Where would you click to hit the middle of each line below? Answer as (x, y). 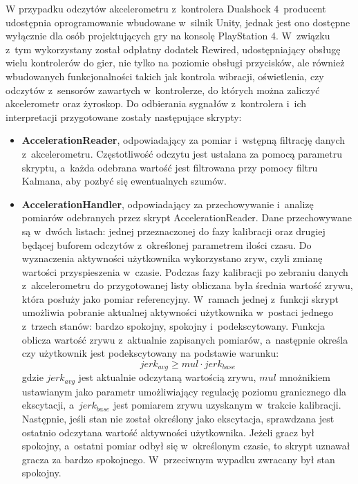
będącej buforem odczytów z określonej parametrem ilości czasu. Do (167, 244)
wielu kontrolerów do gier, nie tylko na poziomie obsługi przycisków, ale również (175, 63)
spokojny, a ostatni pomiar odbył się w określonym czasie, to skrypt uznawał (186, 446)
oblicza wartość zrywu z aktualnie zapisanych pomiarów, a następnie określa (185, 339)
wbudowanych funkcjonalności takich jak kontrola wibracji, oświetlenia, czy (165, 76)
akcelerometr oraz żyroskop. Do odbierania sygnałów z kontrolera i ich (156, 103)
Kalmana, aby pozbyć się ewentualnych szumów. (124, 181)
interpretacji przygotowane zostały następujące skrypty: (124, 117)
